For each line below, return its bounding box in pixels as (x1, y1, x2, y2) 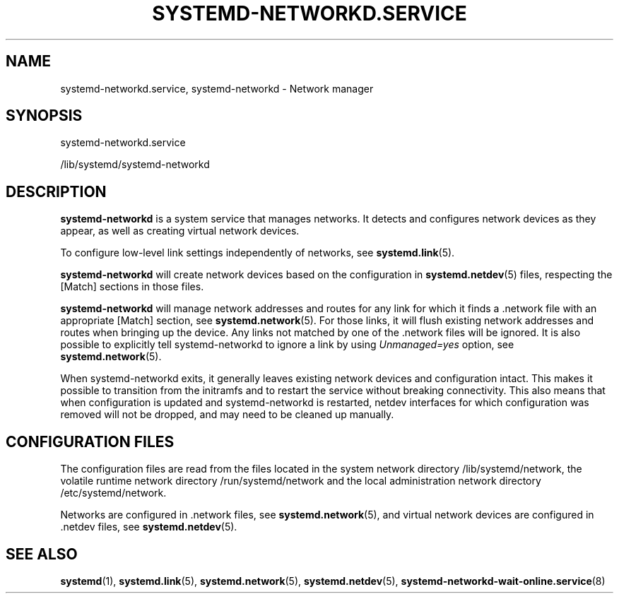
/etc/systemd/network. (60, 487, 167, 499)
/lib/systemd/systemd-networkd (60, 158, 210, 171)
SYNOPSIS (6, 107, 83, 125)
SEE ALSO (6, 545, 78, 563)
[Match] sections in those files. (60, 280, 204, 293)
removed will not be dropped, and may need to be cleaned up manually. (60, 408, 394, 421)
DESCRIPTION (6, 182, 107, 201)
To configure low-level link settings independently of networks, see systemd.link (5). (60, 247, 455, 259)
